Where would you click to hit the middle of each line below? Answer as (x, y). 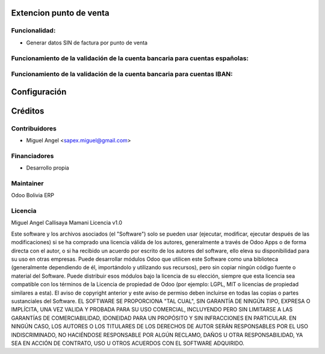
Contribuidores (34, 128)
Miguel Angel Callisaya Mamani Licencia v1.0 (67, 223)
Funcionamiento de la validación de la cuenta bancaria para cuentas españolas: (130, 58)
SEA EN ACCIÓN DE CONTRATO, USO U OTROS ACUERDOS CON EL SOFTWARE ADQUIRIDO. (128, 343)
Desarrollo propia (48, 168)
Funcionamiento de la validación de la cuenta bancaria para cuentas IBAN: (122, 74)
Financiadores (32, 156)
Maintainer (27, 183)
